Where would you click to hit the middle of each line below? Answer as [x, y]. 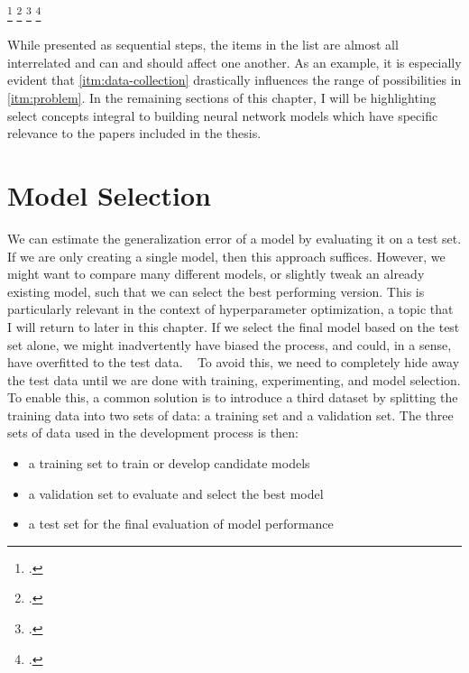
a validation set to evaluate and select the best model [176, 493]
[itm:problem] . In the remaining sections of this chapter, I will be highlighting [222, 98]
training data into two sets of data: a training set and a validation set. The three [230, 415]
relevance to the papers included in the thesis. [134, 133]
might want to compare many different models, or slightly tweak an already [216, 274]
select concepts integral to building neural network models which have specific [223, 115]
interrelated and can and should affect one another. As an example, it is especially [234, 62]
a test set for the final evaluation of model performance [181, 524]
